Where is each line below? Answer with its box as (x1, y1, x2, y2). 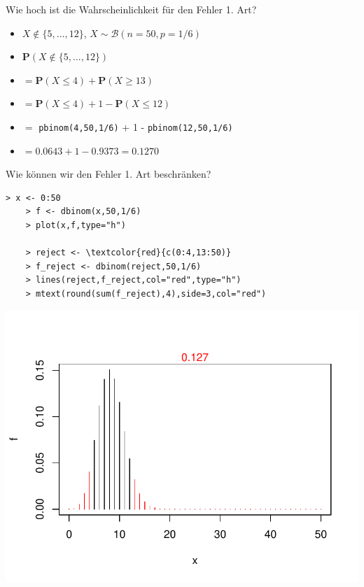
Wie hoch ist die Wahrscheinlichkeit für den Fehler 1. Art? (6, 2, 257, 16)
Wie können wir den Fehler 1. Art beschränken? (6, 167, 211, 181)
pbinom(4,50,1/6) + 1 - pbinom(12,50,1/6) (38, 119, 233, 134)
